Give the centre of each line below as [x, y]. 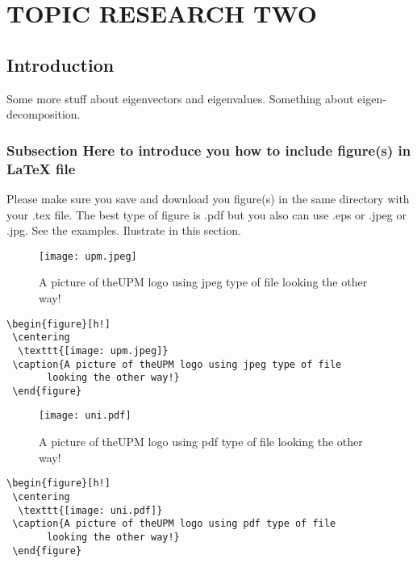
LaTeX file [41, 168]
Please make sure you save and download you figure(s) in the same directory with [208, 198]
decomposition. [44, 114]
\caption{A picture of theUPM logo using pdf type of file [174, 524]
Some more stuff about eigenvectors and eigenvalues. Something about [180, 98]
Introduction [60, 64]
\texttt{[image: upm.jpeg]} [93, 350]
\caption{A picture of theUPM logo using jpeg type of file [177, 364]
